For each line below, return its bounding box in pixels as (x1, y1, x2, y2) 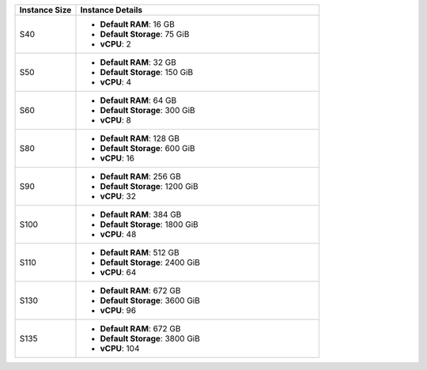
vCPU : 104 (100, 343, 140, 353)
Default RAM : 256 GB (100, 171, 181, 182)
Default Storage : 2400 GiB (100, 257, 201, 268)
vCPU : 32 (100, 191, 136, 202)
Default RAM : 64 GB (100, 95, 177, 106)
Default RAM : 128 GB (100, 133, 179, 144)
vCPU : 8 (100, 115, 132, 126)
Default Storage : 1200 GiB (100, 181, 198, 191)
